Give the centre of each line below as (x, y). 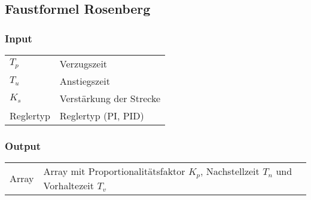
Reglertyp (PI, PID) (102, 116)
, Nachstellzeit (230, 171)
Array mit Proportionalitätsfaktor (114, 171)
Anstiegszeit (85, 81)
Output (23, 145)
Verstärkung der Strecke (110, 98)
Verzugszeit (83, 64)
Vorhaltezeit (69, 186)
